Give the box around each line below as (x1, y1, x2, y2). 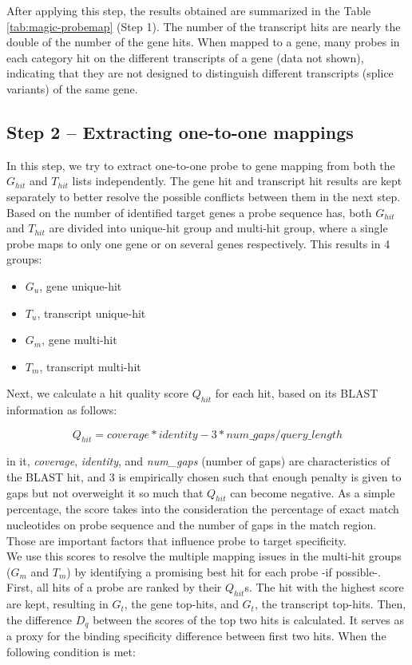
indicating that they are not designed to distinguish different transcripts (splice (6, 65, 394, 81)
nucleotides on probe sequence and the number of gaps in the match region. (6, 517, 377, 533)
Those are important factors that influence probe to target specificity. (6, 532, 347, 548)
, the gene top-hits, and (124, 596, 239, 612)
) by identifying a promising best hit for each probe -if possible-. (66, 563, 381, 580)
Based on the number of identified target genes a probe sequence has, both (6, 204, 372, 220)
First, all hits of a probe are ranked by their (6, 579, 222, 596)
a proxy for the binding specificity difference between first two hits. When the (6, 627, 386, 644)
